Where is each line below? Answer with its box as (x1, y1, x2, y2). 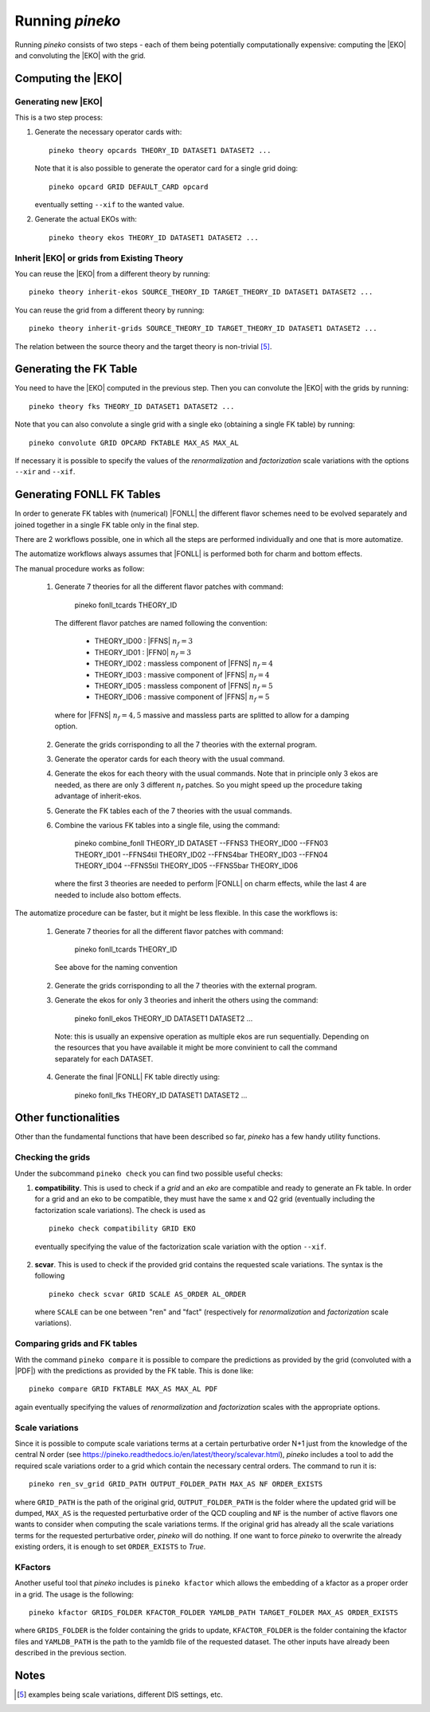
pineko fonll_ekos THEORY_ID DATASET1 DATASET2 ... (74, 1013, 253, 1023)
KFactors (14, 1561, 51, 1573)
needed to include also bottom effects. (54, 889, 182, 900)
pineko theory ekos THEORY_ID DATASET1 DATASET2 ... (49, 233, 259, 242)
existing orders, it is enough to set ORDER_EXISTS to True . (14, 1542, 206, 1552)
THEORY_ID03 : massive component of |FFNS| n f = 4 (94, 669, 270, 681)
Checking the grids (14, 1152, 91, 1163)
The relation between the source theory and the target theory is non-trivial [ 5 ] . (14, 341, 272, 351)
